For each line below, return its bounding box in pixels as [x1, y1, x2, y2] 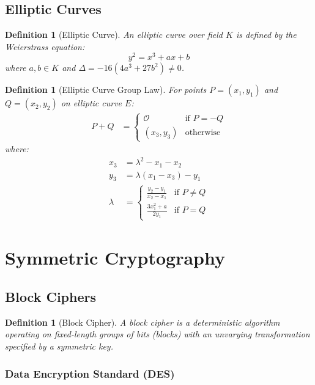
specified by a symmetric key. [5, 339, 113, 352]
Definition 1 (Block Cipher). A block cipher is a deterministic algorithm [5, 315, 280, 328]
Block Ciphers [5, 287, 97, 306]
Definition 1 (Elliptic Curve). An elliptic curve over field [5, 28, 223, 41]
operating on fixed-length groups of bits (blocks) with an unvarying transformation [5, 328, 310, 340]
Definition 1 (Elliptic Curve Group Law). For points [5, 83, 207, 96]
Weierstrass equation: [5, 40, 85, 53]
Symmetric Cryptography [5, 245, 225, 270]
